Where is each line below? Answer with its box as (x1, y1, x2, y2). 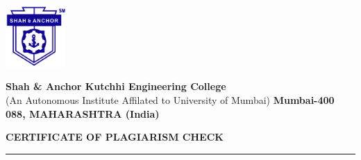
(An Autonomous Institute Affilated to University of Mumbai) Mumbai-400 (6, 93, 335, 107)
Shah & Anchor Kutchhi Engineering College (6, 79, 226, 94)
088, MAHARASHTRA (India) (6, 106, 160, 121)
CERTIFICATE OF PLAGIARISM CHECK (6, 130, 224, 144)
